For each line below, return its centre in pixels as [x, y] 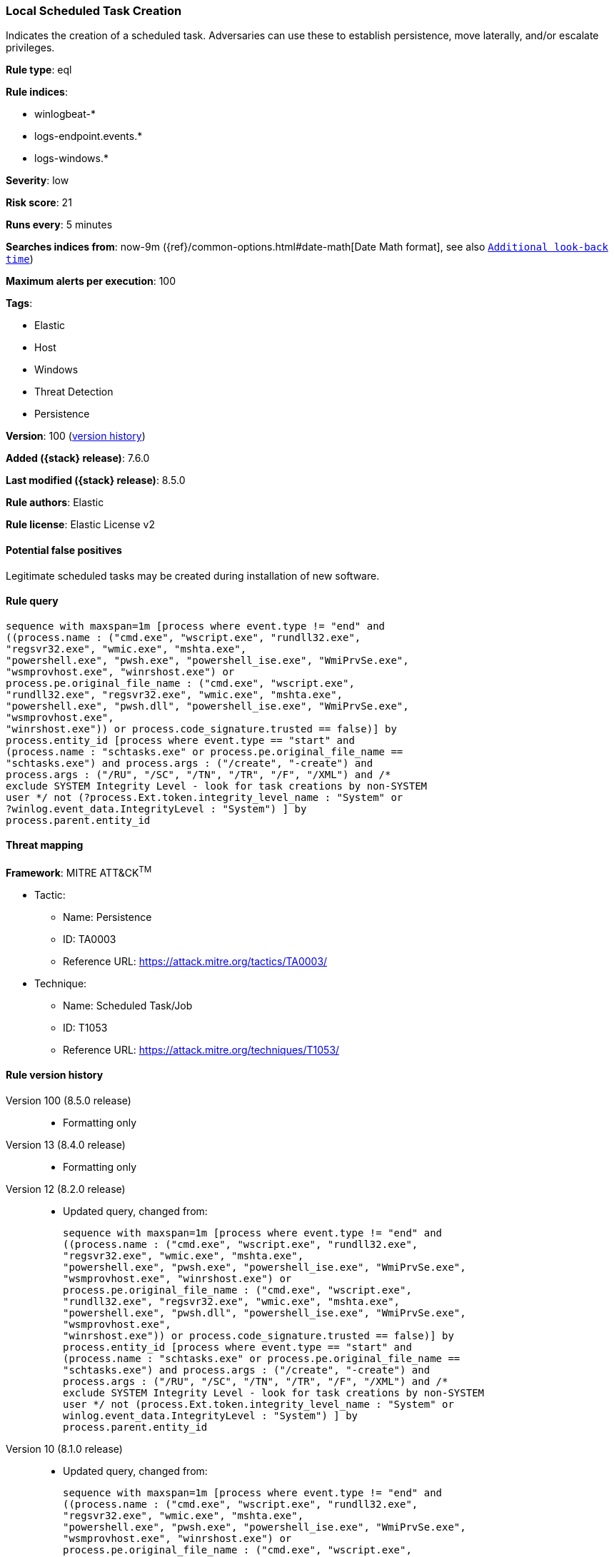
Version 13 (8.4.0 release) [66, 1144]
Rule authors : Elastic [55, 503]
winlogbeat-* [65, 114]
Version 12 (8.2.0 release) [66, 1189]
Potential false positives [64, 550]
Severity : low [37, 181]
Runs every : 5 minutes [59, 225]
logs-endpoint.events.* [89, 136]
